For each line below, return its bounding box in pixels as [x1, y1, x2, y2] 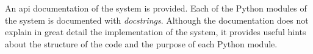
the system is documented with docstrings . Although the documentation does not [5, 13, 309, 26]
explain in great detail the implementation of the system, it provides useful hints [5, 25, 306, 38]
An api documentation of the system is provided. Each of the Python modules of [5, 2, 307, 14]
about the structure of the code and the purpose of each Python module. [5, 37, 278, 50]
